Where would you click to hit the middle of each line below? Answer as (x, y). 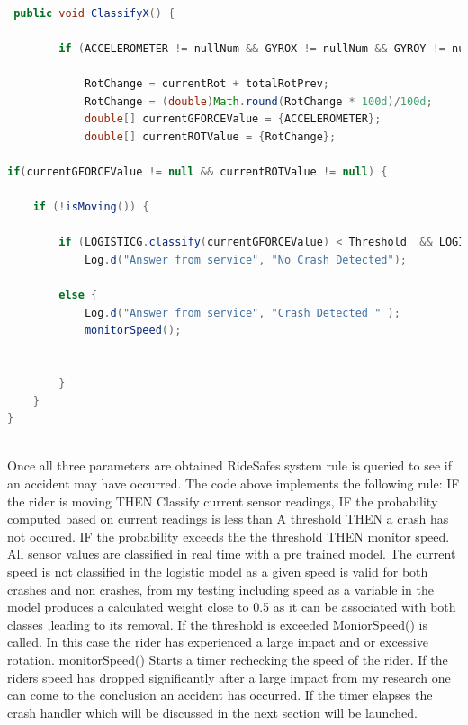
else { (78, 295)
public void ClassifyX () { (94, 13)
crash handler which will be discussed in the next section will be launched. (212, 712)
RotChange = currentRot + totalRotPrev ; (207, 83)
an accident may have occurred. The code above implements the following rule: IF (234, 483)
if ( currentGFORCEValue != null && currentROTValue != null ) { (198, 171)
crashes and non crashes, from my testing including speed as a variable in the (220, 589)
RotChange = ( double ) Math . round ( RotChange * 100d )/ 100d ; (258, 101)
